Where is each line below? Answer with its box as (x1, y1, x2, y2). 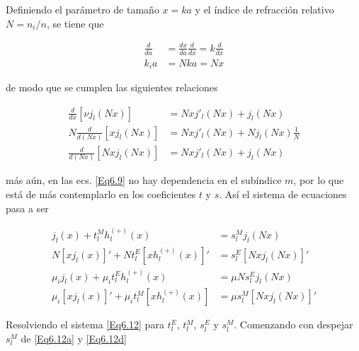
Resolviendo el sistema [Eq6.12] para (6, 317, 164, 332)
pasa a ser (6, 200, 49, 215)
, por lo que (293, 173, 344, 188)
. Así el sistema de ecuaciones (219, 186, 347, 201)
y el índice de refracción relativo (195, 2, 334, 16)
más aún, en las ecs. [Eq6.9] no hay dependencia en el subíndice (6, 173, 282, 188)
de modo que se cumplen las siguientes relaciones (6, 80, 218, 95)
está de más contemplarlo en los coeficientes (6, 186, 196, 201)
